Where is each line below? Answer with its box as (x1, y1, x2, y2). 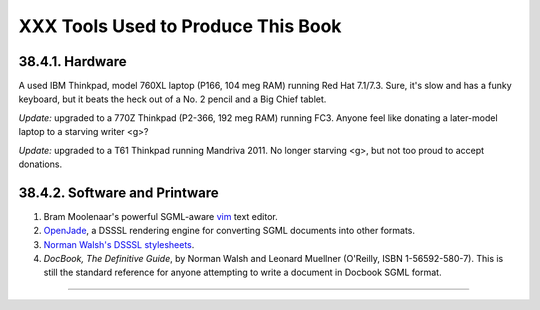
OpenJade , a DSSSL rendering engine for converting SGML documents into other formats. (43, 225, 415, 237)
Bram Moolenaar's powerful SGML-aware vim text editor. (43, 210, 279, 222)
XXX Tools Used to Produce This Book (18, 15, 342, 37)
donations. (18, 158, 63, 170)
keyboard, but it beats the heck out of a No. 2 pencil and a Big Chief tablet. (18, 93, 327, 105)
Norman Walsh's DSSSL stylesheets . (43, 238, 195, 250)
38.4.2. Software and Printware (18, 184, 219, 201)
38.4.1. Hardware (18, 53, 127, 70)
